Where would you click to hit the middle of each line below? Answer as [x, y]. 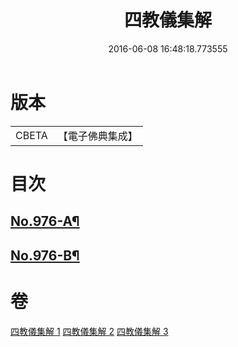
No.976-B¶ [45, 255]
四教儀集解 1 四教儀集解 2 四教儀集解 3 [89, 331]
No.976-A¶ [45, 221]
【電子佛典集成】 [97, 136]
